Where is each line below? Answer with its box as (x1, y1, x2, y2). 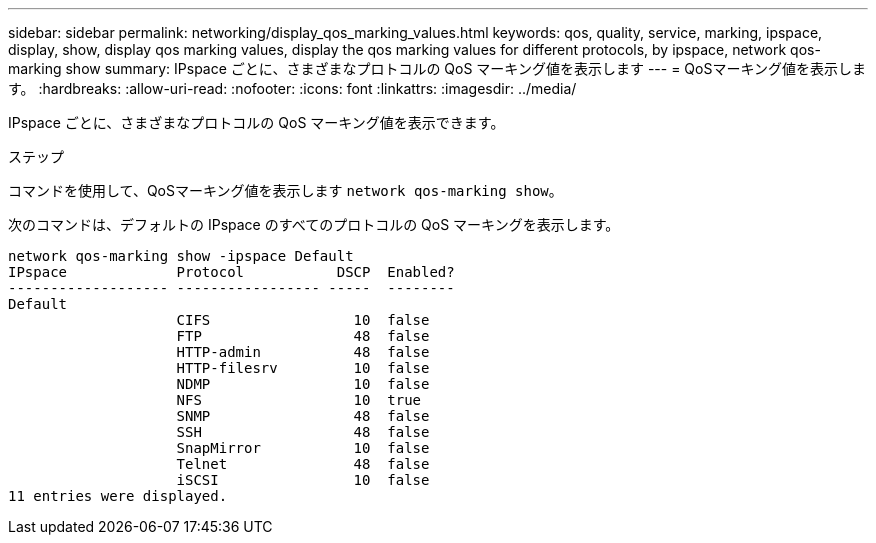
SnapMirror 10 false (176, 440, 430, 456)
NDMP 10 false (176, 376, 430, 392)
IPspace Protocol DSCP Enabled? (8, 264, 455, 280)
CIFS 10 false (176, 312, 430, 328)
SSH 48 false (176, 424, 430, 440)
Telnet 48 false (176, 456, 430, 472)
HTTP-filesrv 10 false (176, 360, 430, 376)
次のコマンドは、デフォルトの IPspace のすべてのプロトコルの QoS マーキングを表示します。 (8, 216, 620, 233)
